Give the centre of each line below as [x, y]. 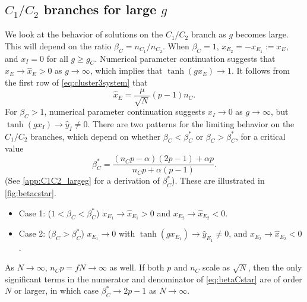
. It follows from [260, 70]
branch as [208, 34]
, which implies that [126, 70]
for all [57, 58]
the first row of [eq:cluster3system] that [76, 82]
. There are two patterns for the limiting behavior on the [191, 123]
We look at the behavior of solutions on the [84, 34]
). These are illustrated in [218, 180]
